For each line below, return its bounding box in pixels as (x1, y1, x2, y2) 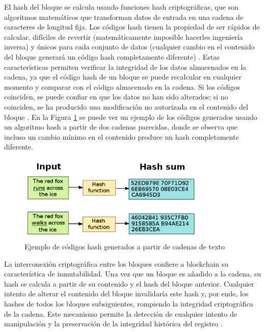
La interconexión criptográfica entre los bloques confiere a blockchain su (4, 258, 229, 269)
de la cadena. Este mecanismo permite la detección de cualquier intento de (4, 308, 237, 319)
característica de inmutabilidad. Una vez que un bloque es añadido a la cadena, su (4, 268, 261, 279)
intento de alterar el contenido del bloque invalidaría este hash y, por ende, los (4, 288, 249, 299)
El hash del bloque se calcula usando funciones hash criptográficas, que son (4, 2, 238, 12)
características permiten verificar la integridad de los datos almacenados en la (4, 61, 247, 72)
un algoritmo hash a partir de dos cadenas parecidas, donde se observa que (4, 121, 237, 132)
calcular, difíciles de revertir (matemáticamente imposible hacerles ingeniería (4, 31, 243, 42)
